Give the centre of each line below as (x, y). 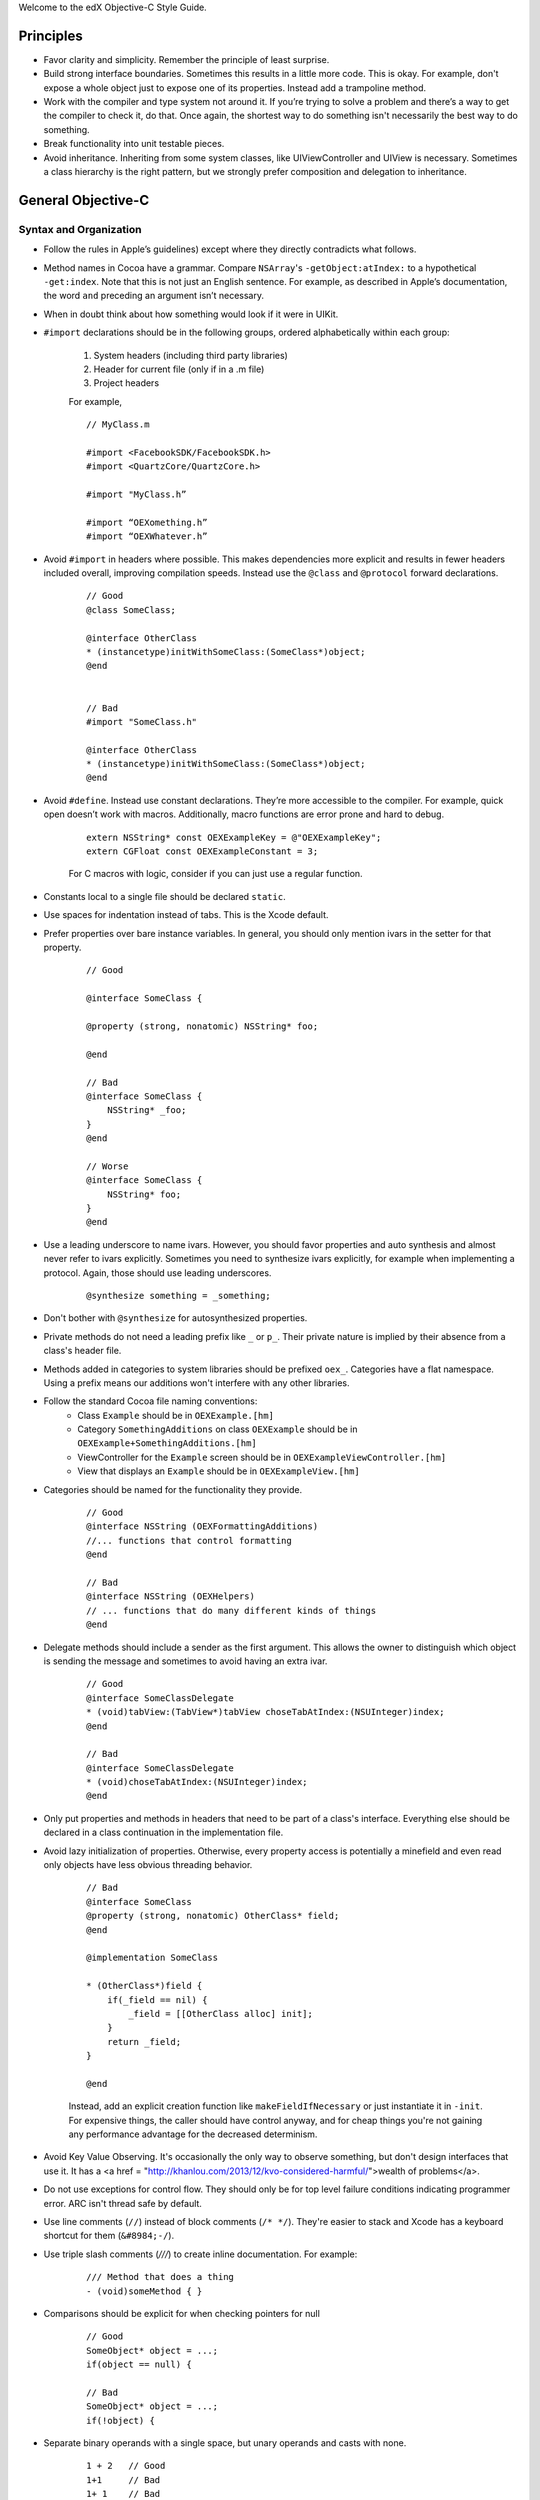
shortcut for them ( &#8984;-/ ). (109, 2236)
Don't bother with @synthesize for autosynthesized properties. (175, 1318)
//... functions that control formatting (189, 1540)
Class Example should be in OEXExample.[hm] (176, 1415)
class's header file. (82, 1351)
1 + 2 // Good (126, 2466)
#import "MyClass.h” (136, 494)
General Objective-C (84, 200)
